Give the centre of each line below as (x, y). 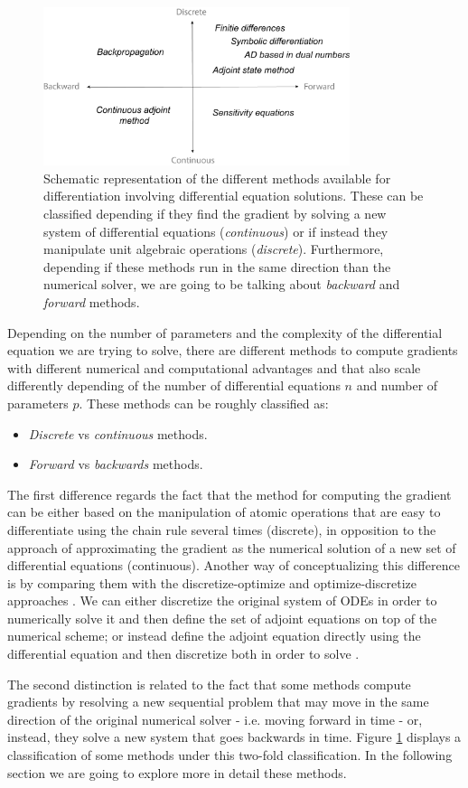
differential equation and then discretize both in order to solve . (183, 654)
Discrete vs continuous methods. (118, 433)
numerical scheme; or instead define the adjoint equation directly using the (214, 636)
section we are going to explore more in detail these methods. (177, 772)
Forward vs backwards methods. (116, 464)
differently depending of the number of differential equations (174, 385)
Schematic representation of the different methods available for (217, 178)
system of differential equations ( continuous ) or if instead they (216, 231)
